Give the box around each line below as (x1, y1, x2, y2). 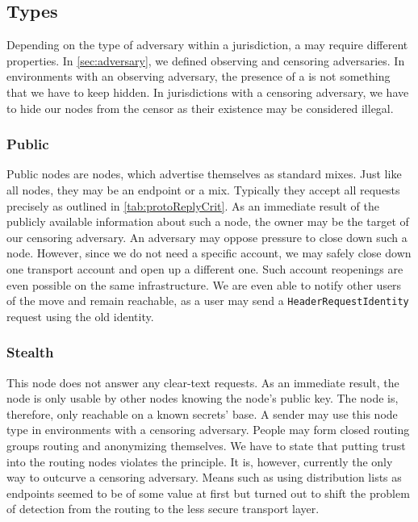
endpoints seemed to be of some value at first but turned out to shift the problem (6, 484, 410, 501)
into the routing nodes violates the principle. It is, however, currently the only (6, 453, 393, 470)
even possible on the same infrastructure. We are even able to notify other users (6, 276, 402, 293)
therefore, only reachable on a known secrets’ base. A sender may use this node (6, 405, 398, 422)
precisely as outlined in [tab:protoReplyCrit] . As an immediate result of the (6, 197, 379, 214)
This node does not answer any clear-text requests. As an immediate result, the (6, 374, 399, 390)
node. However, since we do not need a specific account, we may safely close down (6, 244, 412, 261)
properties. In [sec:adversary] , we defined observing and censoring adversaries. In (6, 52, 405, 69)
